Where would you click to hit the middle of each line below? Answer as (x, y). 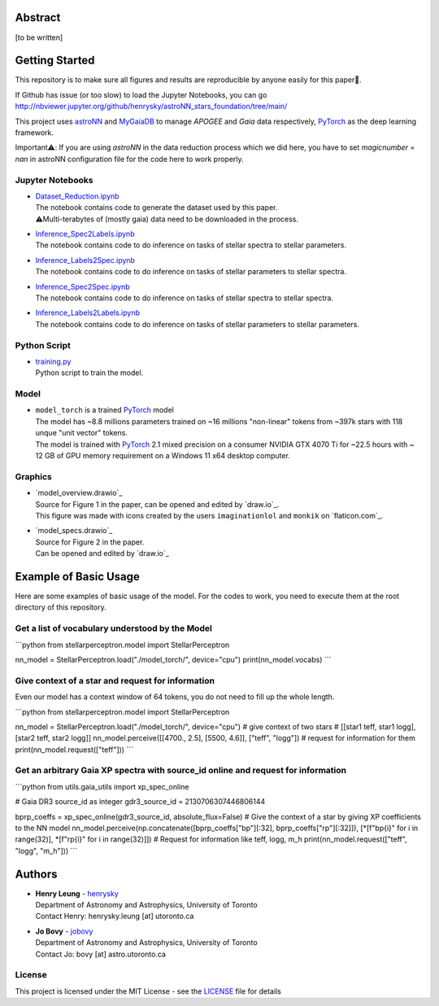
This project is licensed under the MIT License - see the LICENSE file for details (148, 991)
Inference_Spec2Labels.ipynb (85, 234)
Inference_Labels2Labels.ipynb (88, 313)
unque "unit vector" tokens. (81, 433)
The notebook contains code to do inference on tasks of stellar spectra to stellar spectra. (184, 298)
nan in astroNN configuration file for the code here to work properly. (129, 159)
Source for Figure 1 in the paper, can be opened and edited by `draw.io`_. (157, 504)
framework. (35, 132)
